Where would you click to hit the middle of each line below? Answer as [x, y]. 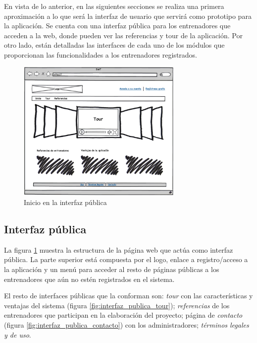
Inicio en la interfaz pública [65, 202]
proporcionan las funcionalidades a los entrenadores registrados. [101, 54]
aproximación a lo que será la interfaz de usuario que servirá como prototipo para [128, 16]
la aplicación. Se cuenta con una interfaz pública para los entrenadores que [117, 26]
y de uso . [18, 334]
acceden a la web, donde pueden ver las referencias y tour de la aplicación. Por [123, 35]
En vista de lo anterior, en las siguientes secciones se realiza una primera [114, 6]
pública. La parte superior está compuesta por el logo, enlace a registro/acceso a [126, 259]
